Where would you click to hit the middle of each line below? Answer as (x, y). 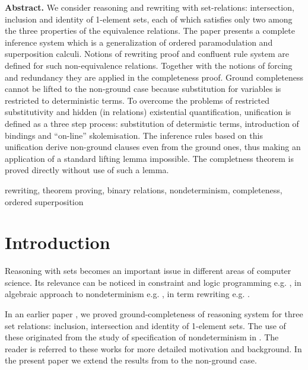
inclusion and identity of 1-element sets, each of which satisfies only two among (149, 19)
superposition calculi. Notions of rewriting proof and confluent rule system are (147, 54)
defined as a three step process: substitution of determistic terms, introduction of (152, 123)
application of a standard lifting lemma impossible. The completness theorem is (150, 158)
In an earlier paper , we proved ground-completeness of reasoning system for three (154, 314)
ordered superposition (44, 201)
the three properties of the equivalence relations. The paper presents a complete (150, 31)
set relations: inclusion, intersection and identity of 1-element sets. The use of (145, 325)
